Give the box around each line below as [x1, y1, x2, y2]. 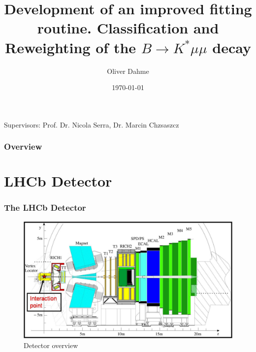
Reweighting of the [5, 37, 136, 57]
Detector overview [24, 340, 78, 350]
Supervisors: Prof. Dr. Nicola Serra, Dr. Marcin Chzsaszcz [4, 119, 179, 129]
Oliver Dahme [107, 65, 149, 76]
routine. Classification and [37, 18, 219, 38]
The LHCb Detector [4, 201, 86, 214]
